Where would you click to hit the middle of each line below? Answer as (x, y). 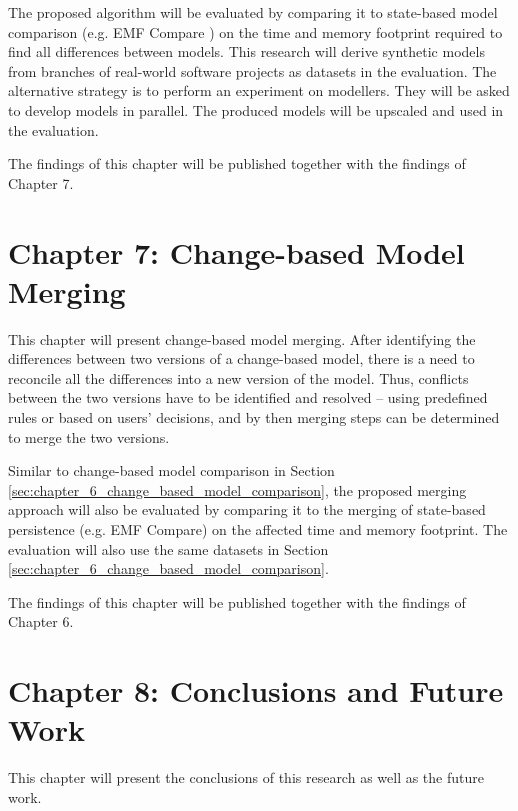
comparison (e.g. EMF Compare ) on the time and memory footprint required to (255, 31)
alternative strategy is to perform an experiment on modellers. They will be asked (259, 90)
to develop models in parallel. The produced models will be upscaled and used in (256, 109)
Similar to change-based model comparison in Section (171, 470)
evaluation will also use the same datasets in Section (168, 548)
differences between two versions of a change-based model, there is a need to (241, 358)
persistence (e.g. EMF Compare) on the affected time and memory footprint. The (258, 529)
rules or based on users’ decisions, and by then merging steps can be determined (254, 417)
